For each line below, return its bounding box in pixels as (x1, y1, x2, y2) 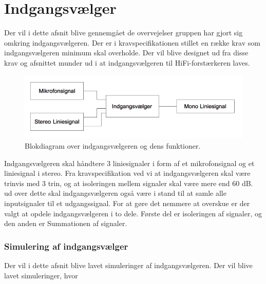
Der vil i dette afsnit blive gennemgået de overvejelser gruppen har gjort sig (4, 27, 243, 38)
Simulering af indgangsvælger (4, 239, 128, 252)
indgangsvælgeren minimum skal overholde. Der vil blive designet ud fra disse (4, 47, 249, 58)
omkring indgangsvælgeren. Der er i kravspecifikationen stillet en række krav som (4, 37, 260, 48)
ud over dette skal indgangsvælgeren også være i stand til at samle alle (4, 188, 226, 198)
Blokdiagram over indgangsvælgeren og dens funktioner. (25, 140, 201, 151)
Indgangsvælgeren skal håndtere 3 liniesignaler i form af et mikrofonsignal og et (4, 157, 255, 168)
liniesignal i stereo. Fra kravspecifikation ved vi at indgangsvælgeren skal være (4, 168, 251, 178)
